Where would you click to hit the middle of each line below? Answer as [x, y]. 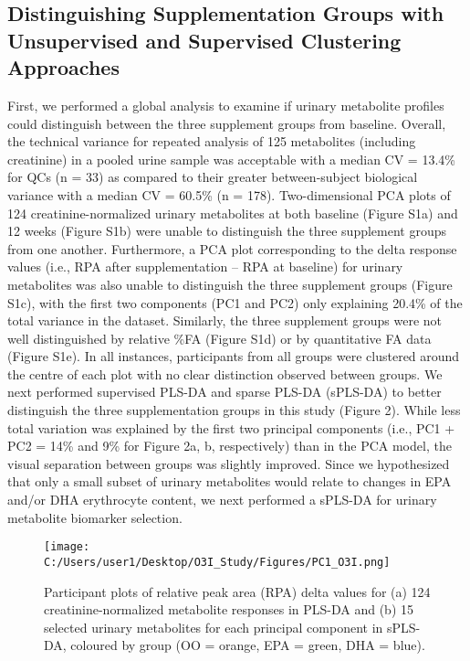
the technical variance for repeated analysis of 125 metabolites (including [212, 141]
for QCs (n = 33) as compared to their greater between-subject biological [213, 177]
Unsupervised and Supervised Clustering [204, 40]
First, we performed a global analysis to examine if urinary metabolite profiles [226, 105]
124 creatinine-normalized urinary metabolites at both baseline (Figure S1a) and [233, 213]
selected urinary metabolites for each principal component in [214, 627]
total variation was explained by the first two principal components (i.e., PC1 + [231, 427]
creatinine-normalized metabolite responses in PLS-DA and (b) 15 [229, 609]
